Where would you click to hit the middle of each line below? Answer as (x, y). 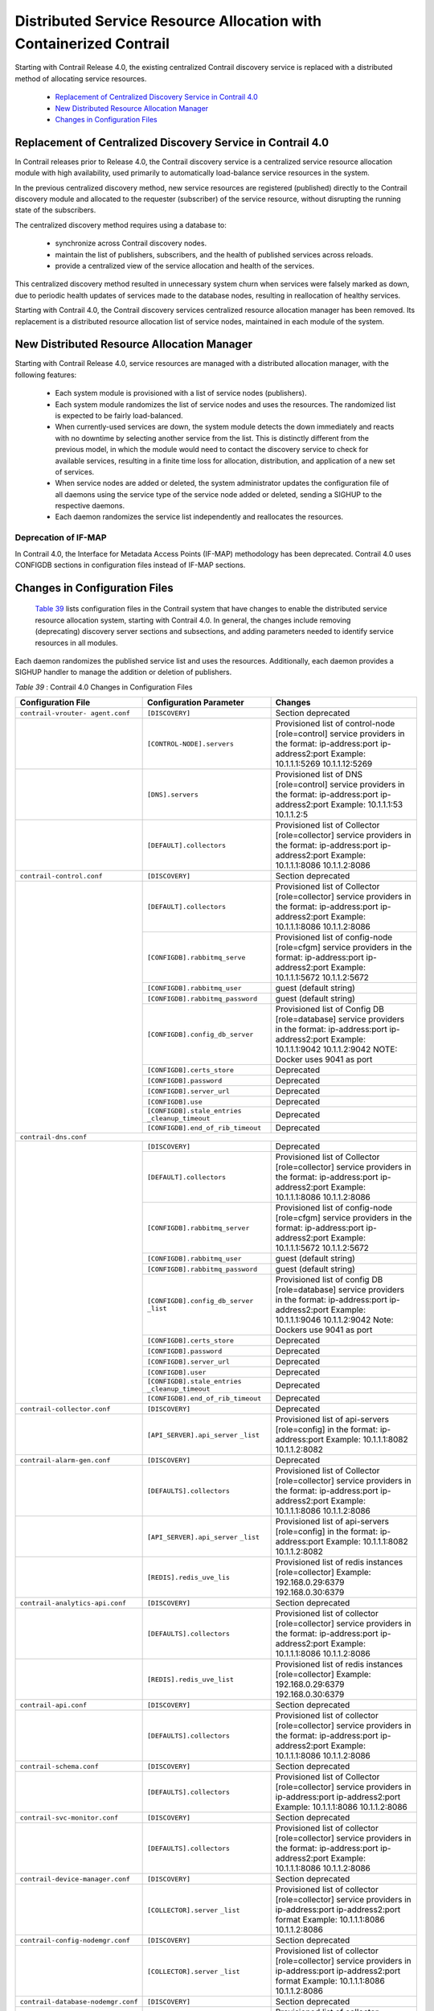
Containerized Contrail (92, 43)
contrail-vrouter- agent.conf (75, 713)
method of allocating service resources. (81, 78)
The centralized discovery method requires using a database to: (121, 224)
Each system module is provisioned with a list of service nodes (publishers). (181, 393)
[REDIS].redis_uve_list (191, 1679)
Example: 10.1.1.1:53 (367, 804)
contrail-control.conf (61, 876)
